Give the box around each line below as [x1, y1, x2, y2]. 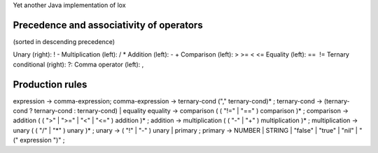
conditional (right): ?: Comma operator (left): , [13, 60, 144, 68]
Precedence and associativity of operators [13, 19, 203, 31]
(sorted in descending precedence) [13, 37, 115, 45]
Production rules [13, 78, 87, 90]
